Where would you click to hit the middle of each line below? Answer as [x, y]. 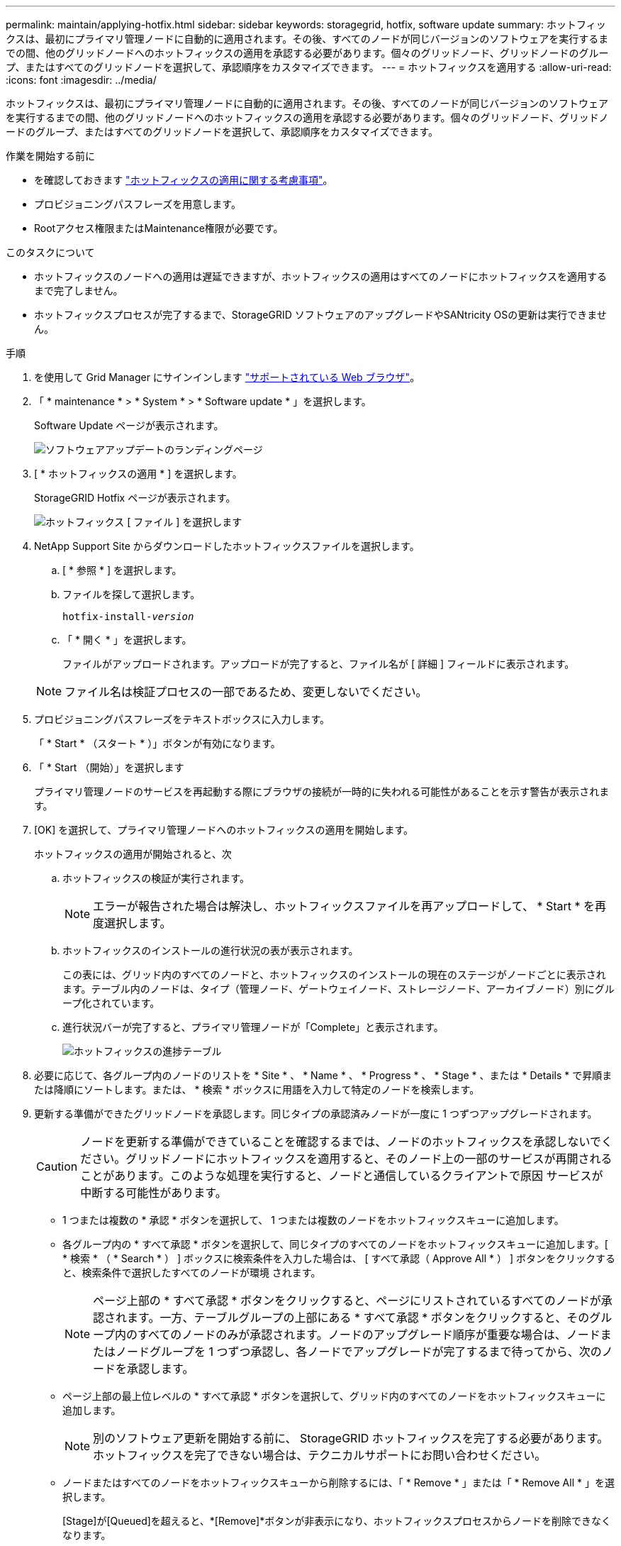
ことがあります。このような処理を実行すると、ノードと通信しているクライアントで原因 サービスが [342, 1176]
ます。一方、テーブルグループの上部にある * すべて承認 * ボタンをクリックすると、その [358, 1318]
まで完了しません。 [79, 291]
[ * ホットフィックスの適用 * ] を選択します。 [138, 474]
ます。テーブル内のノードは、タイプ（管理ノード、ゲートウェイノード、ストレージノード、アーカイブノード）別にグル [339, 989]
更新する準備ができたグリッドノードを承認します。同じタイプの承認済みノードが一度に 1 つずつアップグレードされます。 [316, 1114]
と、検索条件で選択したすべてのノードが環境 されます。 [192, 1272]
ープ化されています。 [111, 1003]
